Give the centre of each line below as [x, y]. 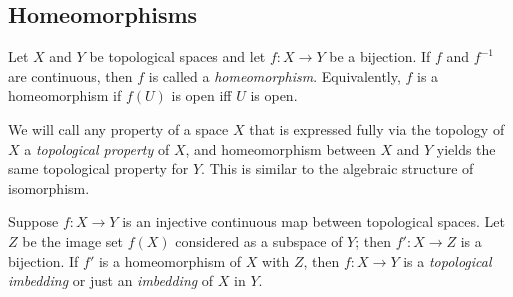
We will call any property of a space [118, 128]
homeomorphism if [65, 95]
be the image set [72, 240]
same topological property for [98, 168]
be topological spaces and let [177, 56]
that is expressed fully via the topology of [377, 128]
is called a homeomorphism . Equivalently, [274, 75]
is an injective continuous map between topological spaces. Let [313, 221]
